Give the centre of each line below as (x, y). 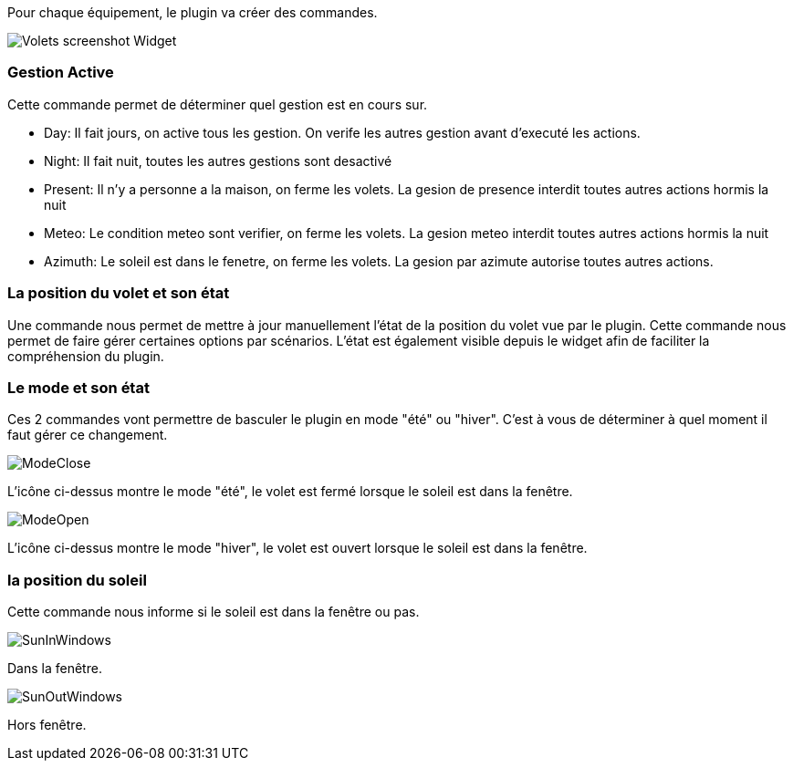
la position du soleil (77, 580)
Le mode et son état (78, 387)
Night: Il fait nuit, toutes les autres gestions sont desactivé (218, 161)
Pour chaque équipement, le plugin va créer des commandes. (193, 12)
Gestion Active (61, 73)
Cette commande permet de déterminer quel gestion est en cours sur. (218, 104)
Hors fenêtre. (47, 725)
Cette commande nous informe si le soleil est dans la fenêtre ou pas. (214, 612)
